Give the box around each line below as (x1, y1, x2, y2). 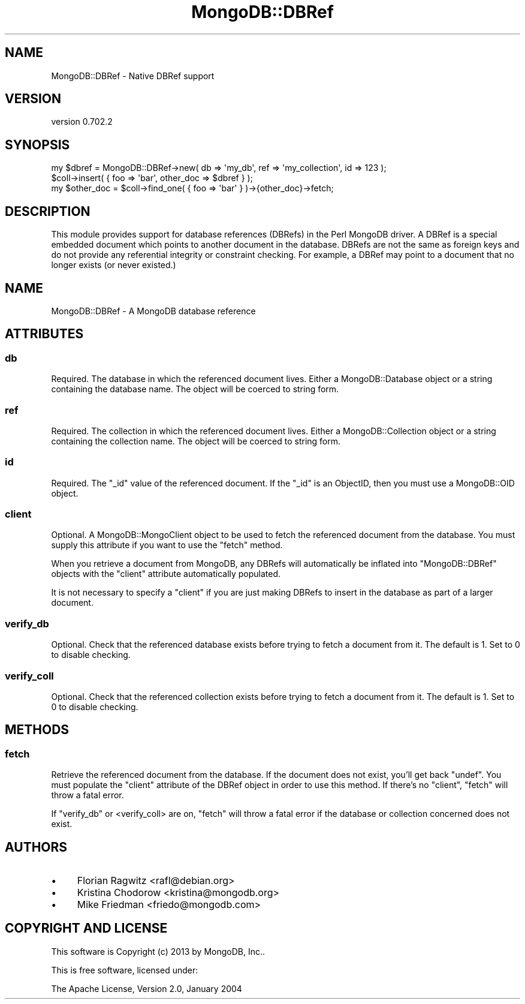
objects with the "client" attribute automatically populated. (51, 569, 281, 579)
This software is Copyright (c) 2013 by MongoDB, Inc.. (51, 946, 265, 957)
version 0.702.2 (51, 116, 113, 127)
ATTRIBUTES (5, 326, 84, 342)
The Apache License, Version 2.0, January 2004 (51, 983, 242, 994)
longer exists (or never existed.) (51, 260, 176, 270)
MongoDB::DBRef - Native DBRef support (51, 70, 215, 81)
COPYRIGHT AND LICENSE (5, 921, 168, 936)
